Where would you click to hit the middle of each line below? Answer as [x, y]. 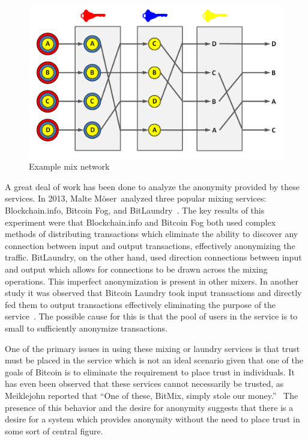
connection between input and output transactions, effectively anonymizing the [150, 245]
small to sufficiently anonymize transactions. [86, 328]
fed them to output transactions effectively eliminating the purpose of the [140, 304]
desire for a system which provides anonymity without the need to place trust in [152, 419]
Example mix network [69, 166]
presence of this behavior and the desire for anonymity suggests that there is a [149, 407]
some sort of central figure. [54, 430]
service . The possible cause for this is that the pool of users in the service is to [151, 316]
